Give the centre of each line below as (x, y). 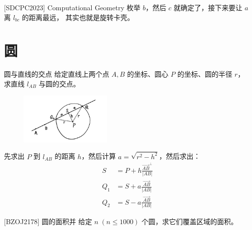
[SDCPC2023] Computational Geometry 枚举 (72, 7)
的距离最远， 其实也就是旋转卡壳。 (78, 17)
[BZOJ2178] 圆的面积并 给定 (48, 221)
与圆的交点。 (60, 83)
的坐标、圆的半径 (205, 74)
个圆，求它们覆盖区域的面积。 (189, 221)
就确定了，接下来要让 (208, 7)
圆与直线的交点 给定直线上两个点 (57, 74)
